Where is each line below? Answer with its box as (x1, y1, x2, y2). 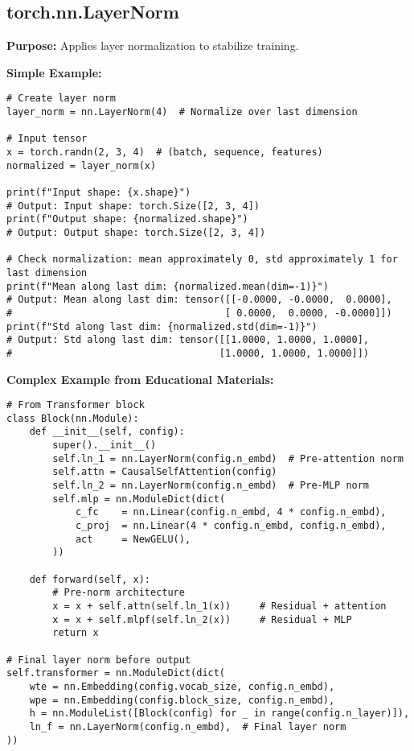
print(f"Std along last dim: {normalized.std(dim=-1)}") (6, 320, 318, 332)
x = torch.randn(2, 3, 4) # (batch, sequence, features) (6, 146, 323, 159)
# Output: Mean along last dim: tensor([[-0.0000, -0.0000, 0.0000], (6, 294, 392, 306)
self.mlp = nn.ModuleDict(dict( (52, 493, 226, 505)
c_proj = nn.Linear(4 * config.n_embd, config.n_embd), (75, 520, 387, 532)
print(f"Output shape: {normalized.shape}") (6, 213, 248, 225)
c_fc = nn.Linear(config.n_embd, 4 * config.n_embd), (75, 506, 387, 518)
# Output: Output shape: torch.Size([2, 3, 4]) (6, 226, 266, 238)
